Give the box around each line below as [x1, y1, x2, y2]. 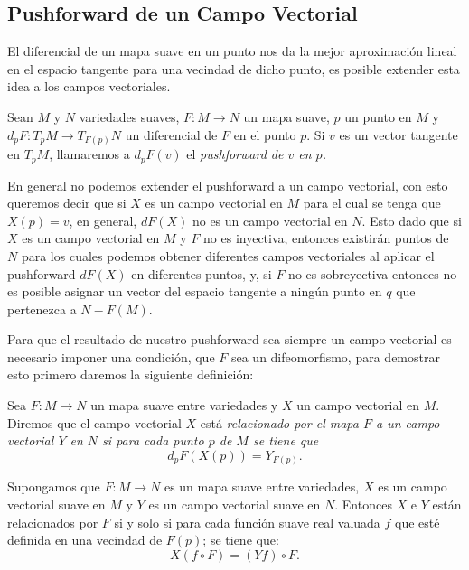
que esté [395, 512, 440, 531]
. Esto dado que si [361, 210, 462, 229]
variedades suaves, [79, 107, 180, 126]
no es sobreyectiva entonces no [288, 264, 457, 283]
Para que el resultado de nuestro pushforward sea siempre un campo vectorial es [7, 330, 452, 349]
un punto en [344, 107, 412, 126]
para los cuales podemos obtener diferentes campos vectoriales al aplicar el [21, 246, 435, 265]
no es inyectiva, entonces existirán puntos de [203, 229, 449, 248]
